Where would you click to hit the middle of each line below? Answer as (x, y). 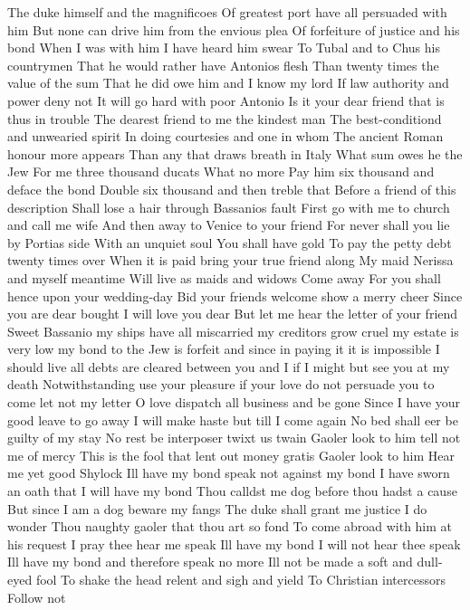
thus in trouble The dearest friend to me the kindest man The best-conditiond (225, 118)
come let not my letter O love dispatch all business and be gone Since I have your (234, 402)
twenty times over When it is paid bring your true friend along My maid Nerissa (230, 260)
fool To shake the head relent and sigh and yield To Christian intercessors (240, 579)
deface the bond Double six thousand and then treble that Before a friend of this (232, 189)
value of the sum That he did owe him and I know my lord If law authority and (228, 83)
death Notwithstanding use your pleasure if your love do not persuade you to (221, 384)
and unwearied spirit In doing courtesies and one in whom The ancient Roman (225, 136)
